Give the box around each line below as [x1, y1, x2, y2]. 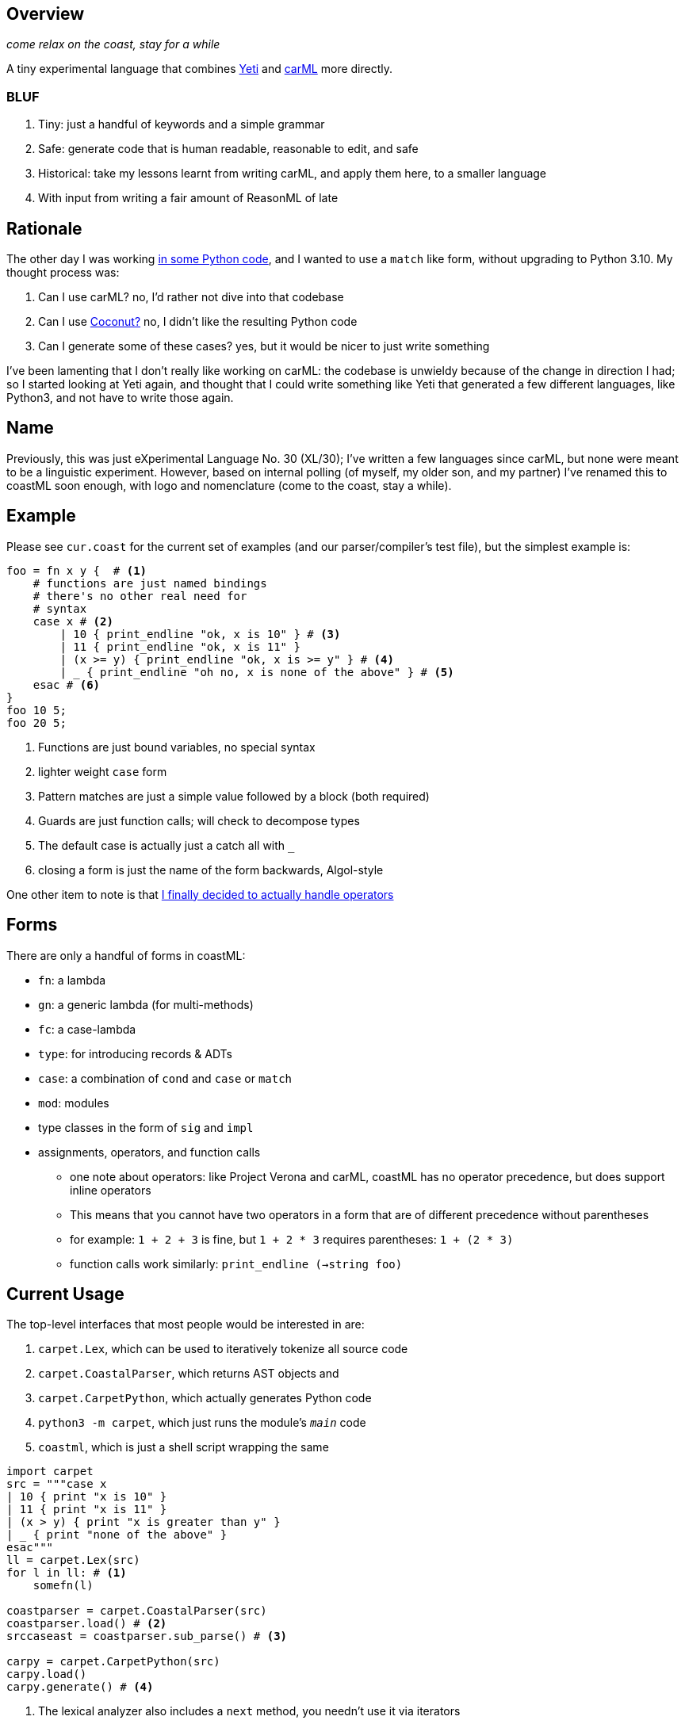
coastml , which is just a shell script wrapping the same [38, 1440, 329, 1455]
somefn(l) [33, 1579, 94, 1592]
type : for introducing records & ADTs [38, 1046, 232, 1061]
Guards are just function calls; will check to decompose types [38, 813, 360, 828]
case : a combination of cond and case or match [38, 1071, 293, 1085]
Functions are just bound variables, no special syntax [38, 740, 316, 754]
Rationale [6, 218, 82, 239]
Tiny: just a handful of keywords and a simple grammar [38, 117, 325, 132]
